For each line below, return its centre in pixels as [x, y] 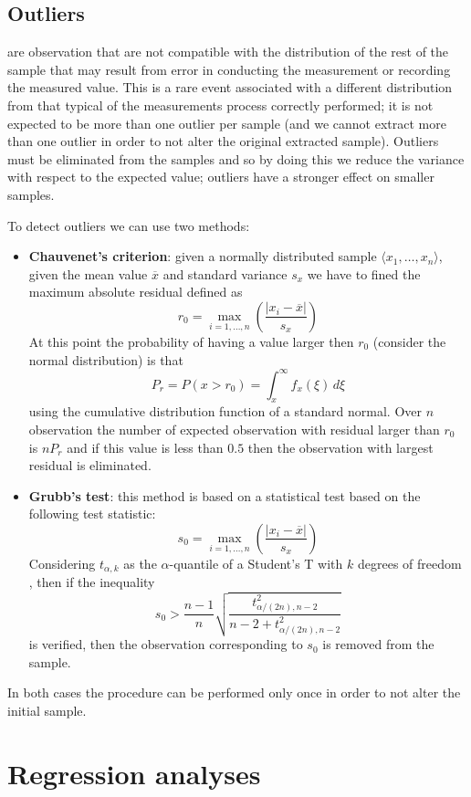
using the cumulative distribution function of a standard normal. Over [225, 411]
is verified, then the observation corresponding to [166, 644]
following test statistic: [92, 514]
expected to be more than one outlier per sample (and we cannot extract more [227, 123]
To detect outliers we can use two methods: [129, 225]
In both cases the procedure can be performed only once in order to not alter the [234, 692]
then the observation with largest [340, 447]
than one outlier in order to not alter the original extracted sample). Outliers [223, 141]
